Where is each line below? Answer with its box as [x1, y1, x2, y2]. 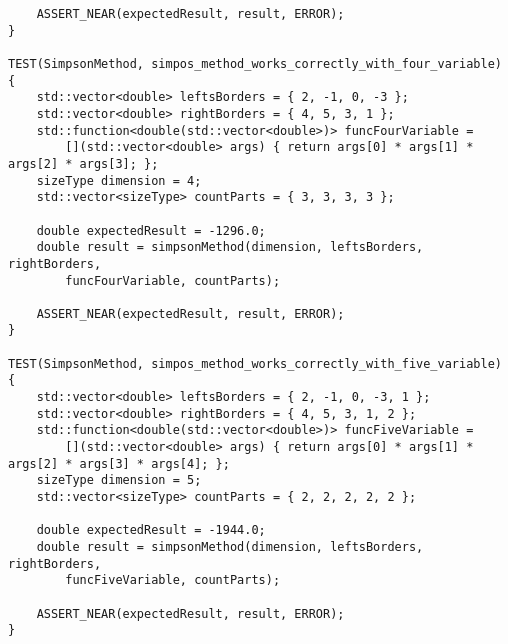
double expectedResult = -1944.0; [36, 523, 266, 538]
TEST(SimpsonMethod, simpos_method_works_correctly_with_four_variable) [8, 56, 502, 71]
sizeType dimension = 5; [36, 473, 202, 488]
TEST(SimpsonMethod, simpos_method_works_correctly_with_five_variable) [8, 356, 502, 371]
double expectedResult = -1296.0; [36, 223, 266, 238]
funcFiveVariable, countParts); [65, 573, 281, 588]
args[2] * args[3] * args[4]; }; [8, 456, 230, 471]
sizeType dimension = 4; [36, 173, 202, 188]
